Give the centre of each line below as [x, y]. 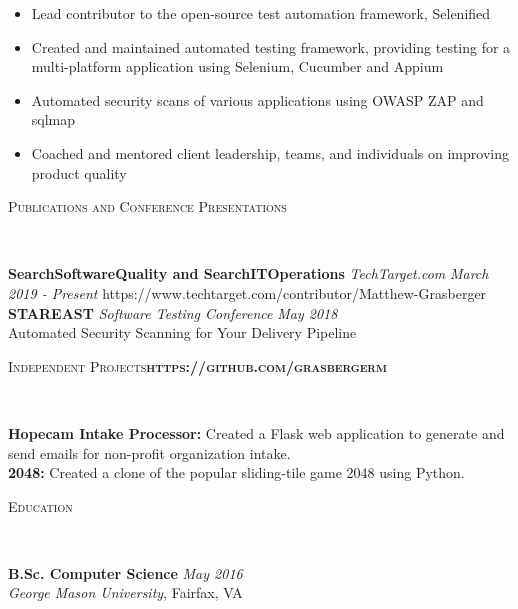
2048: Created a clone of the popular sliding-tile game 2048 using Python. [236, 472]
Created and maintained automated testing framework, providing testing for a [271, 46]
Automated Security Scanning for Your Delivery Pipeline [182, 332]
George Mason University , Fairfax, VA [125, 592]
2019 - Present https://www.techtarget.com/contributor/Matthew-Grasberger [247, 292]
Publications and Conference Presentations [147, 206]
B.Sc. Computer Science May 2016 [125, 572]
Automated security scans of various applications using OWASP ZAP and [257, 99]
